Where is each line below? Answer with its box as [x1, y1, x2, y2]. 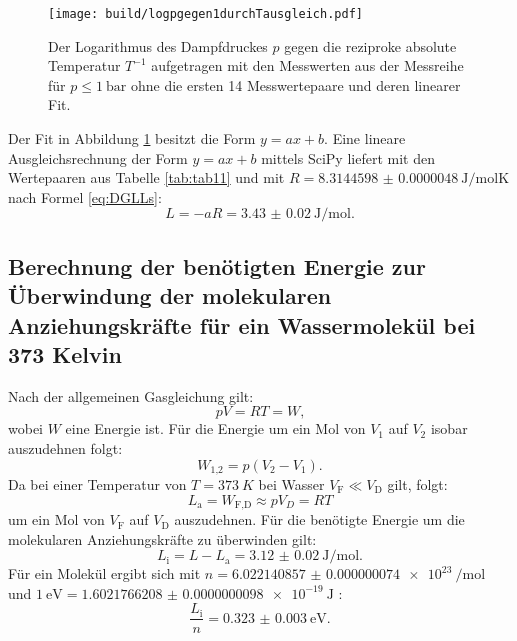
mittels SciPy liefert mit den [261, 147, 435, 168]
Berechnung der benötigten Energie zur [8, 250, 426, 281]
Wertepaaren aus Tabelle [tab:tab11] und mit [8, 167, 285, 188]
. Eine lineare [324, 128, 406, 149]
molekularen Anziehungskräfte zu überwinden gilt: [8, 528, 317, 549]
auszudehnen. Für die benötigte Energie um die [174, 509, 465, 530]
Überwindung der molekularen [8, 280, 332, 311]
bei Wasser [258, 474, 325, 495]
